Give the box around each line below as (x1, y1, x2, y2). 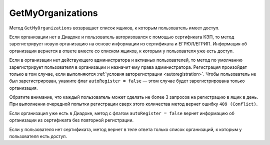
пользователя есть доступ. (9, 134, 67, 140)
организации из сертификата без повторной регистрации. (9, 117, 134, 123)
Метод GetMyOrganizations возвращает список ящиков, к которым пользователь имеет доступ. (9, 25, 220, 31)
